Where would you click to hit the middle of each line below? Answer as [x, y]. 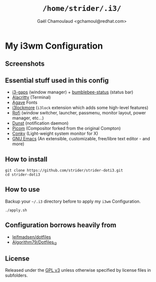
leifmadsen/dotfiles [31, 237]
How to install [26, 159]
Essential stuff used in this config [57, 80]
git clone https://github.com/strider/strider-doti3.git [64, 170]
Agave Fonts [25, 103]
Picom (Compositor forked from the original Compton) [66, 129]
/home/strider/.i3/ [82, 9]
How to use [22, 190]
